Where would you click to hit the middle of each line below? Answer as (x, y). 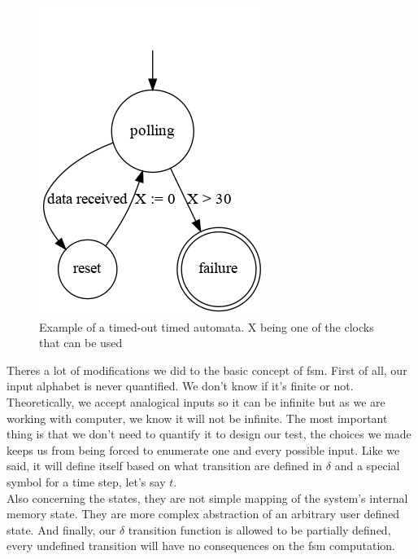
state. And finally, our (61, 529)
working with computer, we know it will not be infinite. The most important (197, 418)
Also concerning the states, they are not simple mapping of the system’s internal (207, 497)
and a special (367, 466)
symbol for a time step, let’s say (86, 481)
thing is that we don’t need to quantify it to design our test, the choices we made (209, 434)
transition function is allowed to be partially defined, (259, 529)
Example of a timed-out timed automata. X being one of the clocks (207, 326)
